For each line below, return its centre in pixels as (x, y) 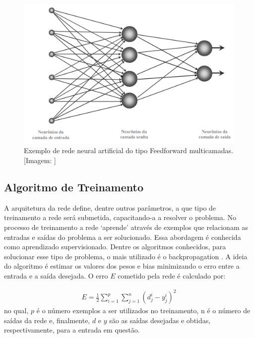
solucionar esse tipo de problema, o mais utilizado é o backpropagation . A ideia (126, 256)
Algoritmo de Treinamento (74, 187)
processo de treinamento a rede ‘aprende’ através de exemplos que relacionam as (126, 227)
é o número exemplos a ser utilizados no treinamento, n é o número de (143, 310)
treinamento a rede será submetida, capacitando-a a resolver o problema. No (120, 217)
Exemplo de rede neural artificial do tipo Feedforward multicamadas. (128, 150)
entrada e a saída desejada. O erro (56, 275)
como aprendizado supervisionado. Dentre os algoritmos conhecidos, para (115, 247)
